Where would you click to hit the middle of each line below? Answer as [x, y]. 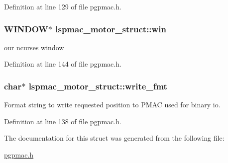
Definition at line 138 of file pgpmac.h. [63, 121]
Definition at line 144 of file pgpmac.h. [63, 64]
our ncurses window [34, 47]
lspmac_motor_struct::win [111, 29]
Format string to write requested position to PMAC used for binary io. [112, 105]
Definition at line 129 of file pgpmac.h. [63, 6]
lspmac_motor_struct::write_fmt [98, 86]
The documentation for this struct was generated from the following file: [114, 138]
